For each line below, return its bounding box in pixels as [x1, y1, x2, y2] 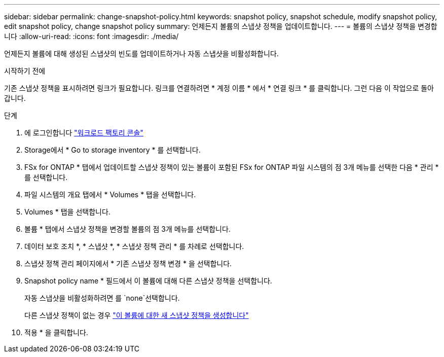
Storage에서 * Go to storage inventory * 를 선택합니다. [24, 146, 201, 154]
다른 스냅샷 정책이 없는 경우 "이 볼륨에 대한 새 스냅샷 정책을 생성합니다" [24, 311, 249, 319]
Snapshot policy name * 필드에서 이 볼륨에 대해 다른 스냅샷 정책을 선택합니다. [24, 276, 272, 285]
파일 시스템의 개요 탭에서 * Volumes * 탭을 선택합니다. [24, 190, 196, 199]
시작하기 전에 [4, 66, 46, 75]
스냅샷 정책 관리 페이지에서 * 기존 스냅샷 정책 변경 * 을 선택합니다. [24, 259, 232, 268]
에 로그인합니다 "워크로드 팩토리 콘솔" [24, 128, 143, 137]
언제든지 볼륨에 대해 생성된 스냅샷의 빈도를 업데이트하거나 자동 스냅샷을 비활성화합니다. [4, 49, 279, 58]
